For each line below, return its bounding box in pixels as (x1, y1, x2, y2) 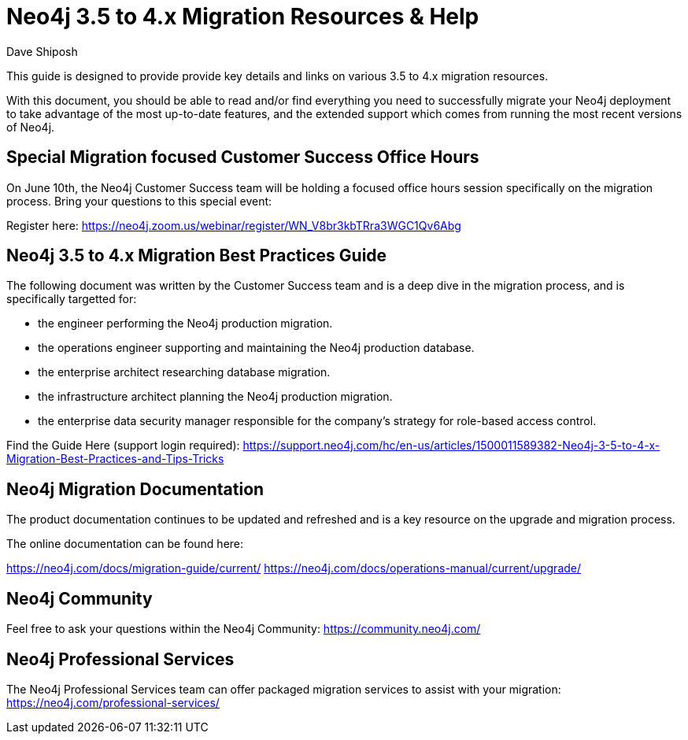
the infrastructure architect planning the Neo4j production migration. (38, 390, 393, 404)
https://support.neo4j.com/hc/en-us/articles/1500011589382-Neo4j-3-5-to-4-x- (242, 438, 660, 453)
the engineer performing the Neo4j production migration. (38, 316, 333, 331)
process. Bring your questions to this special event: (6, 194, 272, 208)
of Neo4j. (6, 120, 55, 134)
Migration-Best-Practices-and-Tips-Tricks (6, 452, 224, 466)
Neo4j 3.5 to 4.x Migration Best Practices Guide (6, 246, 387, 266)
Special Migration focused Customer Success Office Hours (6, 147, 479, 168)
